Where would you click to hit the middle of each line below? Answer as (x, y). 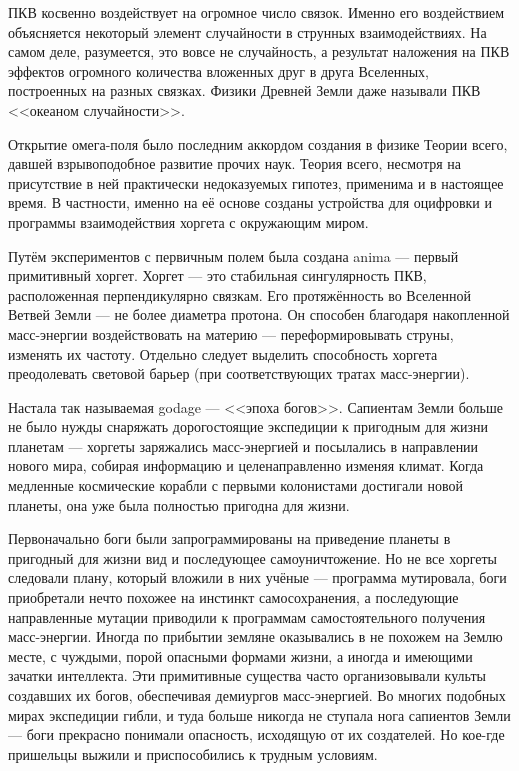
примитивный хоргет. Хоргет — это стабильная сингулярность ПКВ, (217, 275)
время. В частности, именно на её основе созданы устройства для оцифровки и (250, 202)
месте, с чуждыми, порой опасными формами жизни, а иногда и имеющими (240, 655)
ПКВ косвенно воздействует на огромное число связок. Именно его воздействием (256, 12)
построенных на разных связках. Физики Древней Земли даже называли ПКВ (244, 90)
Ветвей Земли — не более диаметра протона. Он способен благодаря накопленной (259, 314)
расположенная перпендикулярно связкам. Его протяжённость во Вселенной (239, 294)
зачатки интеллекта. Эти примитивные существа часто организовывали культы (247, 675)
